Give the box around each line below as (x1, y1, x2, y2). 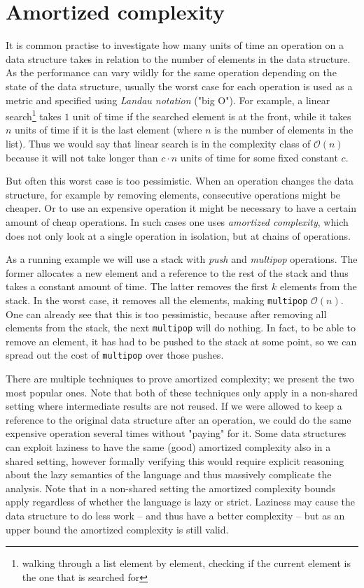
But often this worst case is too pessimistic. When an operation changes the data (6, 173, 354, 188)
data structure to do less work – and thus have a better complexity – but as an (6, 508, 345, 522)
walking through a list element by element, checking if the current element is (22, 556, 351, 571)
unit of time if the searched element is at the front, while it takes (72, 108, 351, 123)
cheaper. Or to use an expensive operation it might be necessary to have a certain (6, 201, 356, 215)
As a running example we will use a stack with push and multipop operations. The (6, 252, 358, 266)
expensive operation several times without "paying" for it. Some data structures (6, 426, 346, 440)
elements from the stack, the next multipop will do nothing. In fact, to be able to (6, 320, 356, 335)
